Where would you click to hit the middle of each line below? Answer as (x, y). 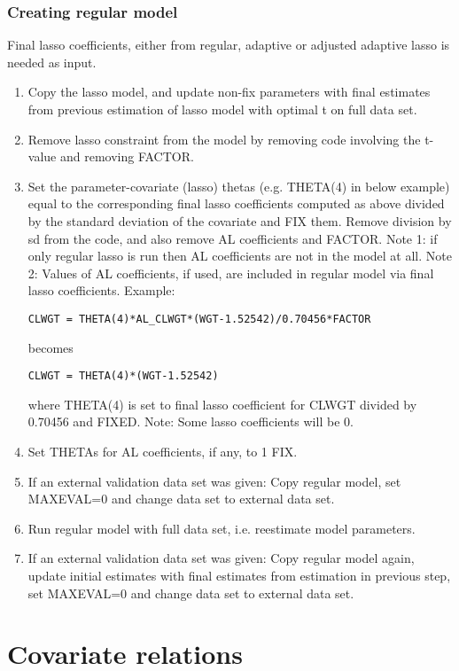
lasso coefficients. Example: (101, 290)
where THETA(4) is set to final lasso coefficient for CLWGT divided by (222, 404)
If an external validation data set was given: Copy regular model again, (221, 558)
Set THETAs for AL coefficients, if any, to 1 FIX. (163, 452)
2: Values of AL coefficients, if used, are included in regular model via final (231, 273)
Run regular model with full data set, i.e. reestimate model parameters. (222, 528)
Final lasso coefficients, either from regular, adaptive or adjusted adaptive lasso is (229, 45)
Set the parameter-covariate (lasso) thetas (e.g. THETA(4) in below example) (239, 186)
